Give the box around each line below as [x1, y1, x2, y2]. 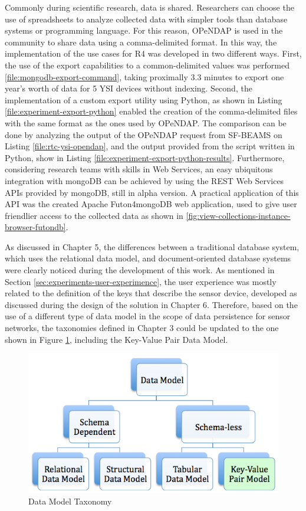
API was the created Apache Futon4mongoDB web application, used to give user [5, 198, 297, 210]
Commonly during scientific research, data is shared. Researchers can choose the [5, 1, 294, 13]
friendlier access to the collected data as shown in [5, 209, 183, 221]
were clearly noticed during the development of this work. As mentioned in [5, 264, 275, 276]
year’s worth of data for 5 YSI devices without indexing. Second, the [5, 82, 252, 94]
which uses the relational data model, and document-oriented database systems [5, 252, 291, 264]
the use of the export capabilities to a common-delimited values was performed [5, 58, 289, 71]
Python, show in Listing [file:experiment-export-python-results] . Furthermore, [5, 151, 285, 163]
